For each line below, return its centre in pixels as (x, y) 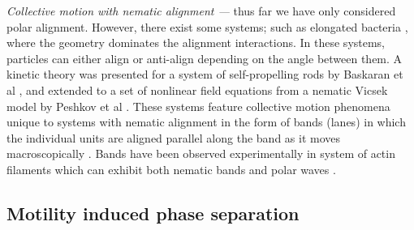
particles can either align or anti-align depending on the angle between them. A (205, 58)
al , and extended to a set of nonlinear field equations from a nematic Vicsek (197, 89)
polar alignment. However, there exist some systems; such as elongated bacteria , (207, 26)
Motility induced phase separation (153, 213)
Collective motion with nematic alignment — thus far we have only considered (201, 11)
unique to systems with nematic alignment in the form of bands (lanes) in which (206, 122)
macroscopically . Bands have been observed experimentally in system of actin (201, 153)
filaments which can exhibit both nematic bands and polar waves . (171, 169)
